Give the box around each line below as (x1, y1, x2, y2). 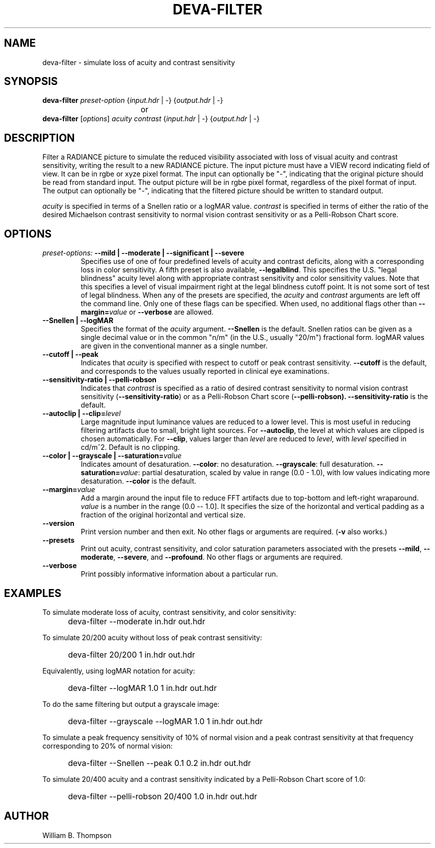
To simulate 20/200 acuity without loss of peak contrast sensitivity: (42, 633, 262, 642)
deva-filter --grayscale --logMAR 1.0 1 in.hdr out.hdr (68, 716, 263, 726)
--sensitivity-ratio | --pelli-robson (42, 375, 157, 384)
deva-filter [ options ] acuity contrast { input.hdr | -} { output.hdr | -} (42, 114, 260, 123)
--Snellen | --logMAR (42, 316, 114, 325)
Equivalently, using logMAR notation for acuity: (42, 666, 195, 675)
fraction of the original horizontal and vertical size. (80, 510, 245, 519)
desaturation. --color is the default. (80, 477, 197, 486)
